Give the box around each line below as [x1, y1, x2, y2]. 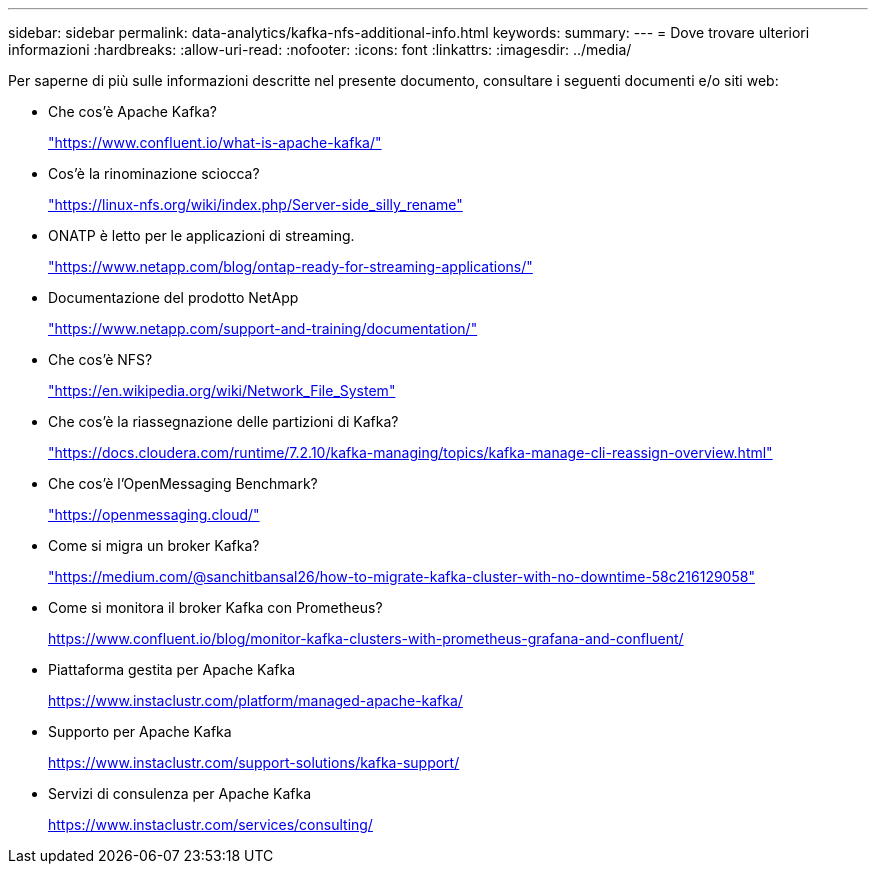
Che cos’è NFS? [48, 351, 153, 368]
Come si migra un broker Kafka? [48, 537, 260, 554]
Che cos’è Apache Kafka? [48, 103, 218, 120]
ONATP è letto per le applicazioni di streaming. [48, 227, 355, 244]
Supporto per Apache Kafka [48, 723, 232, 740]
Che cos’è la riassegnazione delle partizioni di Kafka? [48, 413, 399, 430]
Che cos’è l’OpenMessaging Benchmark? [48, 475, 318, 492]
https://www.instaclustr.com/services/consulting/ [48, 816, 373, 833]
